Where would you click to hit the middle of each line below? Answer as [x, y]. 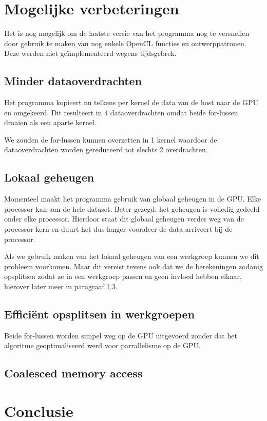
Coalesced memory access [73, 373]
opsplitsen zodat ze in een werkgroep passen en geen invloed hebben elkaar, [123, 276]
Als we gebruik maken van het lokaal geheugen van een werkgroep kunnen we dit [132, 256]
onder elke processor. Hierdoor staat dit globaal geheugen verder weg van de [124, 219]
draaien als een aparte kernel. [50, 122]
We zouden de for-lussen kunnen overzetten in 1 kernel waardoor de [111, 139]
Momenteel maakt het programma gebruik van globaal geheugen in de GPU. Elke [132, 199]
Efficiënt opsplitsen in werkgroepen [100, 314]
